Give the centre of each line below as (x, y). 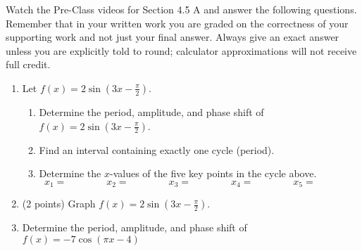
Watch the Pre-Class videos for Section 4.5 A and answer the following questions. (181, 9)
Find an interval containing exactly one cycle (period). (157, 149)
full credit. (28, 64)
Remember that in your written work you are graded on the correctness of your (177, 23)
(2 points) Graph (59, 204)
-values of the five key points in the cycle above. (213, 173)
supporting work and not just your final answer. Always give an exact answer (173, 37)
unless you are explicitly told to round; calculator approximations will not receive (181, 50)
